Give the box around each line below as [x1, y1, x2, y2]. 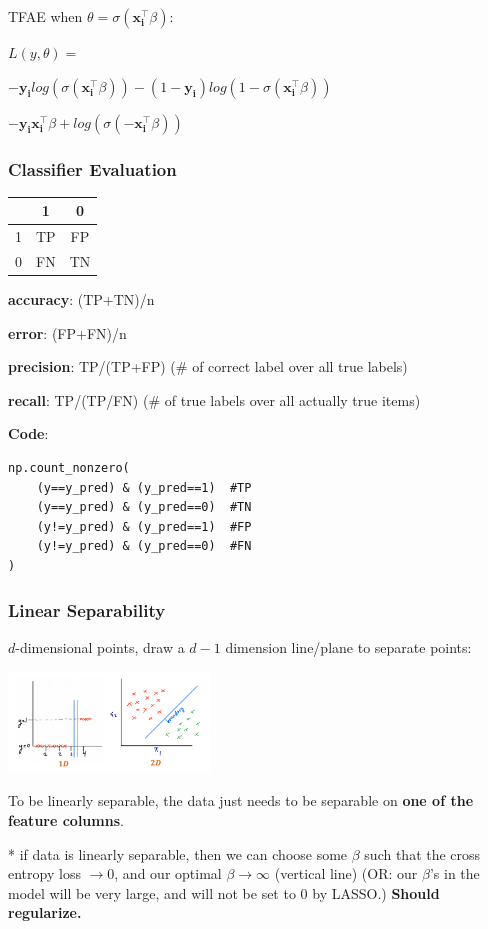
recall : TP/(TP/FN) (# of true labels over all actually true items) [8, 389, 421, 410]
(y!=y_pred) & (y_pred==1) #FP [36, 519, 252, 534]
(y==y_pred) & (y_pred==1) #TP [36, 480, 252, 495]
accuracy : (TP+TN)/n [8, 289, 155, 310]
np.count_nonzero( [8, 461, 130, 476]
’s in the [429, 863, 480, 884]
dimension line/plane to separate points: [225, 636, 472, 657]
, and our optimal [114, 863, 222, 884]
